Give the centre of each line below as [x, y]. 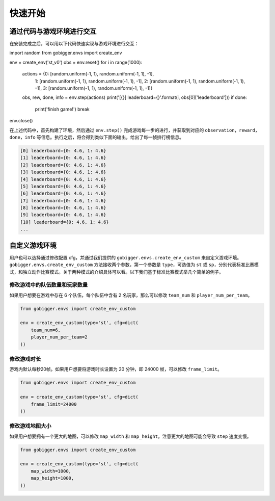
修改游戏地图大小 [30, 426]
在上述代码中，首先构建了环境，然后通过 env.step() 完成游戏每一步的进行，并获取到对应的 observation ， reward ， [134, 130]
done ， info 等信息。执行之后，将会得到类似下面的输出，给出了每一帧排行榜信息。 [97, 137]
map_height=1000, [52, 478]
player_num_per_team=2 [59, 337]
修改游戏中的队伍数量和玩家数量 [49, 285]
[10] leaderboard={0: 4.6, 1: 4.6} [64, 222]
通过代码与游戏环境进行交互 [53, 31]
